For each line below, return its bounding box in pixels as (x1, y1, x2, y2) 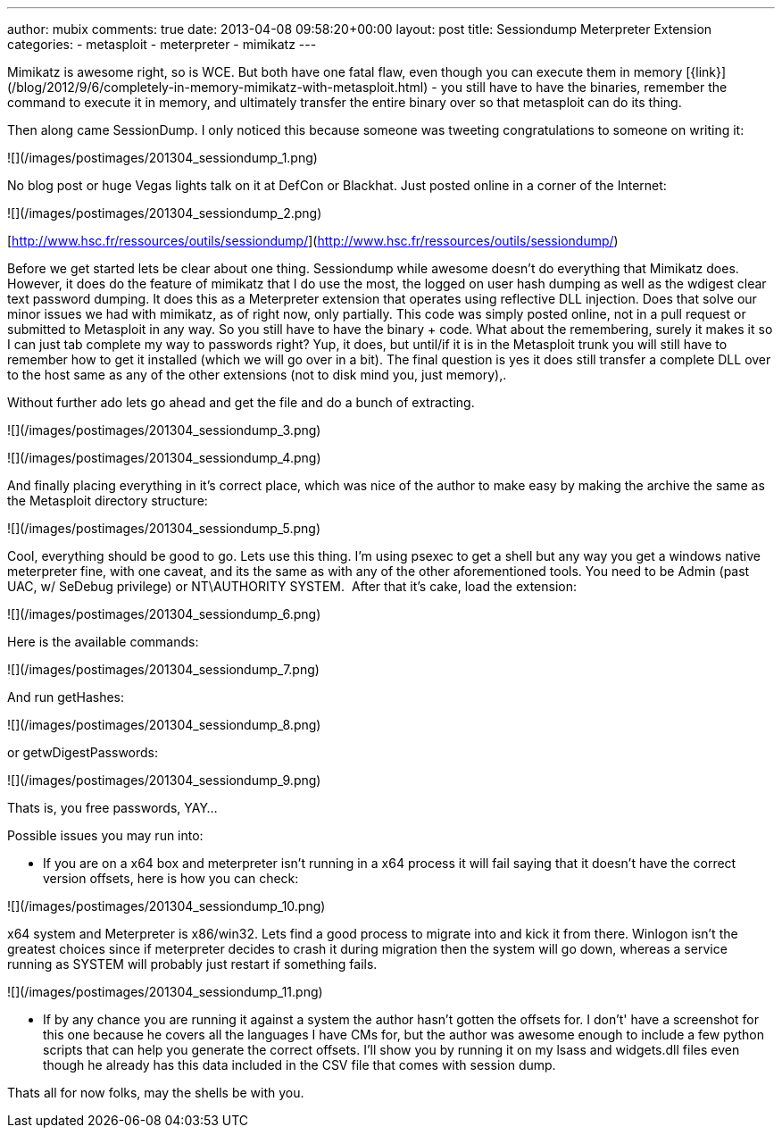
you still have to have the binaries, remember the (440, 79, 728, 95)
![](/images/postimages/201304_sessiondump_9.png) (7, 772, 321, 788)
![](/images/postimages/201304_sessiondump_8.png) (7, 717, 321, 732)
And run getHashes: (7, 689, 125, 705)
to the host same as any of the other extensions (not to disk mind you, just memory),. (7, 367, 507, 382)
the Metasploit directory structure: (7, 493, 208, 508)
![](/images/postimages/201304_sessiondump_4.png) (7, 450, 321, 465)
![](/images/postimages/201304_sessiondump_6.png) (7, 606, 321, 622)
